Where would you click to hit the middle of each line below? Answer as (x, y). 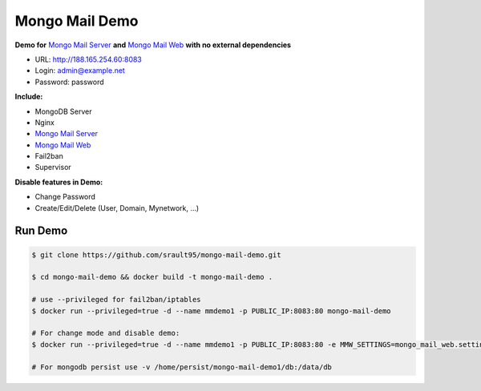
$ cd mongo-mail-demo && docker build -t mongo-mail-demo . (152, 277)
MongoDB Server (63, 111)
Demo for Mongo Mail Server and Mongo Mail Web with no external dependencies (153, 45)
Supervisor (53, 167)
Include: (29, 97)
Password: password (69, 82)
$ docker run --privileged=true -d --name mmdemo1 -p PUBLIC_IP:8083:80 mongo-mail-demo (212, 311)
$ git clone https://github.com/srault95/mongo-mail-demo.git (156, 255)
